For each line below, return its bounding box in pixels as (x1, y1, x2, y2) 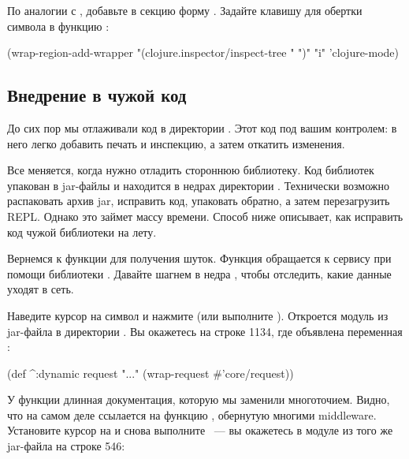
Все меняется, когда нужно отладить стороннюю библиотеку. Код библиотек (7, 162, 374, 178)
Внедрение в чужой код (7, 83, 187, 107)
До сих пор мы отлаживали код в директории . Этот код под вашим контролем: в (7, 119, 397, 136)
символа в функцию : (7, 17, 110, 34)
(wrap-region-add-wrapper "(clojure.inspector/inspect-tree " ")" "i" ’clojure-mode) (7, 44, 400, 61)
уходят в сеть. (7, 281, 74, 297)
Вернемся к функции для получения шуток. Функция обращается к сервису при (7, 250, 392, 267)
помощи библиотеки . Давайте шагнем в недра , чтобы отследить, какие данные (7, 265, 392, 282)
